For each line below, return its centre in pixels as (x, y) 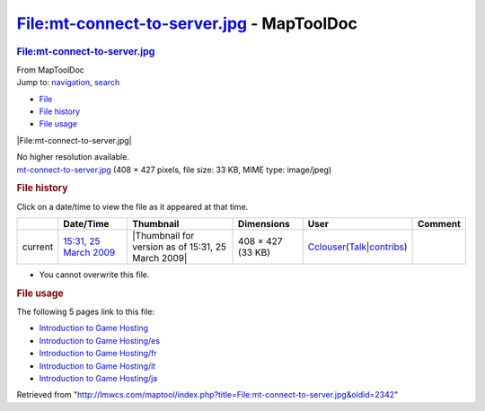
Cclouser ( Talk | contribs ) (357, 247)
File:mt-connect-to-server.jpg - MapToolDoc (187, 23)
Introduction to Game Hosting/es (100, 340)
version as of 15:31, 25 (179, 247)
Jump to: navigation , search (68, 83)
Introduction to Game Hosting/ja (98, 378)
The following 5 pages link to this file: (86, 312)
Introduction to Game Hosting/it (97, 366)
